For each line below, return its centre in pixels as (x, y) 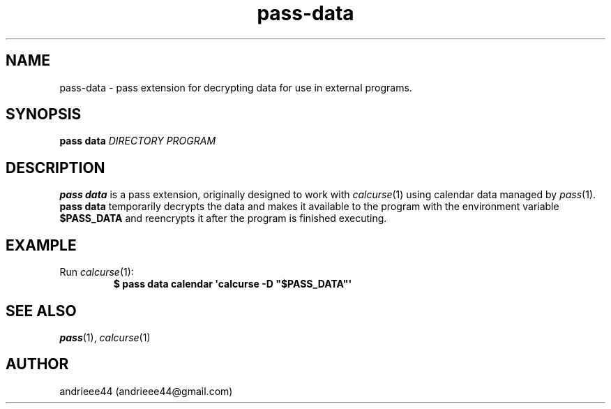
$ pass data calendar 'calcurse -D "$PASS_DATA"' (233, 284)
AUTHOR (37, 364)
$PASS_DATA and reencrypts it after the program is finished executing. (223, 218)
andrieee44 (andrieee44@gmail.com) (146, 391)
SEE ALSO (41, 311)
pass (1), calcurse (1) (105, 337)
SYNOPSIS (44, 114)
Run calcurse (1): (97, 272)
